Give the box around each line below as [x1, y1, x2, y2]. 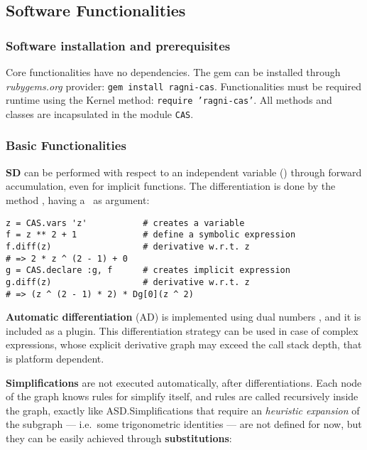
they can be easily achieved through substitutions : [6, 430, 232, 445]
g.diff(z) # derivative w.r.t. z [6, 277, 250, 287]
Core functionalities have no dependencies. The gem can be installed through [6, 65, 341, 79]
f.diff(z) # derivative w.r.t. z [6, 241, 250, 252]
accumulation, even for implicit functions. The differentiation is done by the [6, 178, 336, 193]
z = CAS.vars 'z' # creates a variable [6, 218, 245, 228]
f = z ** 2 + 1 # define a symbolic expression [6, 230, 296, 240]
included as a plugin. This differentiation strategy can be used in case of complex [6, 323, 358, 338]
